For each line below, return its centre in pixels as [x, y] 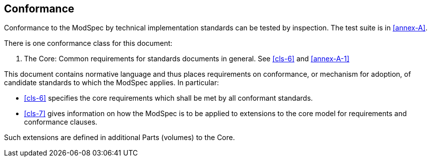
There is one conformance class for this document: [88, 43]
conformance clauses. [61, 122]
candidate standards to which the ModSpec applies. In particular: [112, 83]
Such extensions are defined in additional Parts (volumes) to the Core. [120, 138]
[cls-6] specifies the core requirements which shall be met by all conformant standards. [168, 98]
